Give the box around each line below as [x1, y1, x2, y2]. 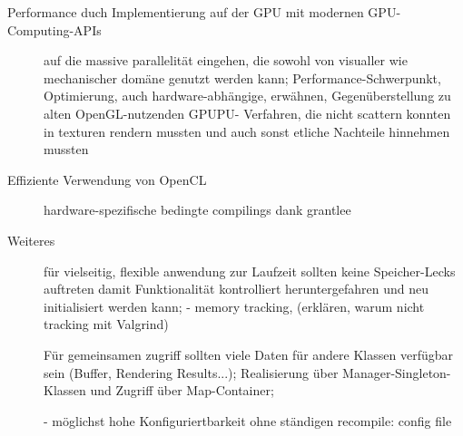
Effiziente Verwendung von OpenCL [7, 170, 207, 189]
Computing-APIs [7, 20, 102, 39]
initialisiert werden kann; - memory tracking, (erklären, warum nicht [44, 296, 425, 315]
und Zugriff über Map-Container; [90, 381, 274, 400]
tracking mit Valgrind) [44, 315, 169, 334]
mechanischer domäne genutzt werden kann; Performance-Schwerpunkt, [44, 68, 441, 87]
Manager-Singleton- [342, 363, 451, 382]
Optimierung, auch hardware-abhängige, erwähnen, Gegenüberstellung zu [44, 86, 451, 105]
